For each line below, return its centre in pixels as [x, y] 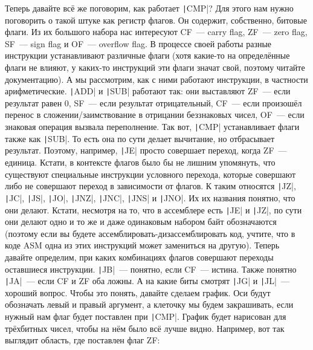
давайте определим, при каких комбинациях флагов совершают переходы [139, 257]
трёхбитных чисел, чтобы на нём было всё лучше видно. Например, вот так [145, 328]
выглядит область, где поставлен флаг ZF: [82, 340]
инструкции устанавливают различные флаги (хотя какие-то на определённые [147, 55]
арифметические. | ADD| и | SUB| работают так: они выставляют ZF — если [148, 91]
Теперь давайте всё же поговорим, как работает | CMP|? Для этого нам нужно [149, 8]
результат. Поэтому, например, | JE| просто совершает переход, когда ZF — [146, 150]
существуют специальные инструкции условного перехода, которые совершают [150, 174]
